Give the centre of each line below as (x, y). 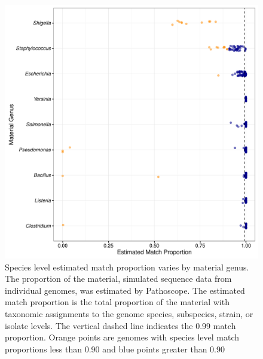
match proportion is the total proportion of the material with (117, 302)
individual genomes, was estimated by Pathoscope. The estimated (125, 290)
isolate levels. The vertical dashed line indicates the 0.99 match (120, 325)
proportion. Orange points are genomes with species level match (122, 337)
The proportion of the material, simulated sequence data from (118, 279)
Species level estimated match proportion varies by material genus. (127, 267)
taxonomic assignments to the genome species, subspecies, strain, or (129, 313)
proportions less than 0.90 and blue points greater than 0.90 (115, 349)
